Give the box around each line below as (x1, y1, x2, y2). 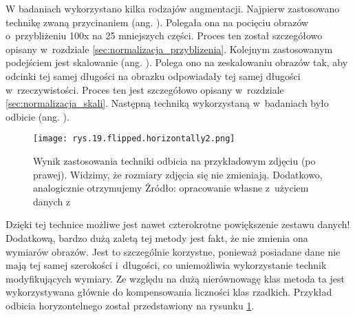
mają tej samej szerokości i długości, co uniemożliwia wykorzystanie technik (6, 258, 327, 272)
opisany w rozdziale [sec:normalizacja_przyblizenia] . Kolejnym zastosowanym (6, 41, 333, 56)
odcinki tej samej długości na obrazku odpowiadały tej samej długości (6, 68, 301, 83)
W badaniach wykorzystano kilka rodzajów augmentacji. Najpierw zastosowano (6, 1, 340, 15)
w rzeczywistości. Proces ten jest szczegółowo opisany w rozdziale (6, 82, 284, 96)
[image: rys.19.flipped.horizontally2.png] (33, 134, 235, 144)
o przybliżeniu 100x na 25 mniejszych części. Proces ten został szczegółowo (6, 28, 323, 43)
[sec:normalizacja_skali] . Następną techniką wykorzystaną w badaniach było (6, 96, 329, 110)
